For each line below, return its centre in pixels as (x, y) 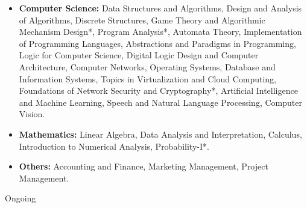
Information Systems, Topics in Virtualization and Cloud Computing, (147, 78)
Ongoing (21, 198)
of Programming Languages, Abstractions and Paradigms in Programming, (157, 43)
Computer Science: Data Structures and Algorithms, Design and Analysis (160, 8)
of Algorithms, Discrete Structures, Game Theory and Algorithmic (142, 20)
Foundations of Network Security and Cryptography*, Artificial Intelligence (158, 90)
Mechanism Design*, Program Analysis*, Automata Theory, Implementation (160, 32)
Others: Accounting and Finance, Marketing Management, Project (144, 166)
